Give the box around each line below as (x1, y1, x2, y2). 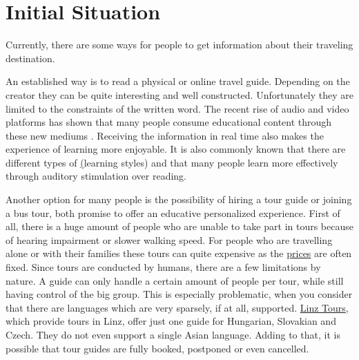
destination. (6, 50, 55, 65)
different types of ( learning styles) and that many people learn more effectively (6, 155, 338, 169)
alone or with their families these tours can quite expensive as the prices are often (6, 246, 352, 260)
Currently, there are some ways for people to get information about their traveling (6, 37, 353, 52)
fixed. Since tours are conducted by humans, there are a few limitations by (6, 260, 321, 274)
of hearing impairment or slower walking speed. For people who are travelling (6, 232, 333, 247)
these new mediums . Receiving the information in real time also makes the (6, 128, 324, 142)
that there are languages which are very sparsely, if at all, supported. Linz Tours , (6, 300, 349, 314)
